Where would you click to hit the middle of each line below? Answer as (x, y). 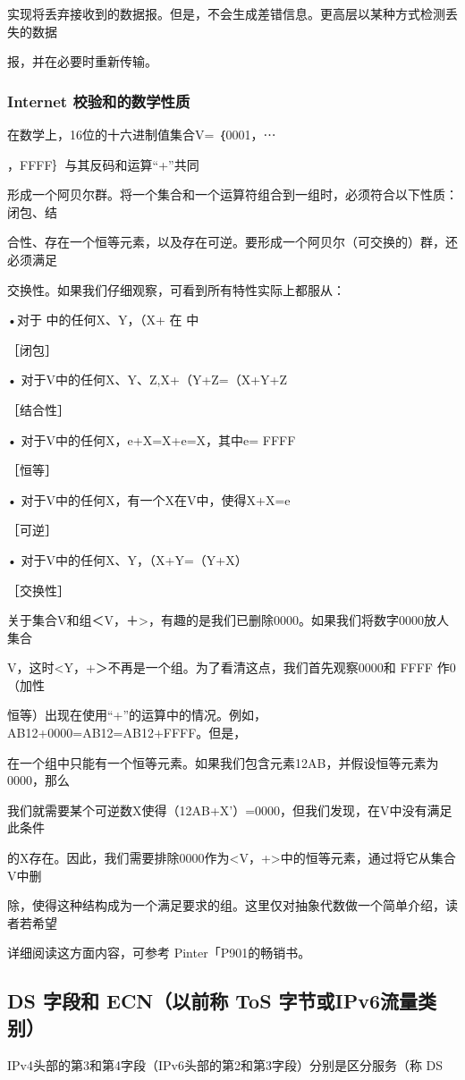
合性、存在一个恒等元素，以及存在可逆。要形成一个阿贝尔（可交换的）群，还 (232, 242)
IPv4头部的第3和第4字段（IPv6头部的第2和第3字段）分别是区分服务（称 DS (225, 1064)
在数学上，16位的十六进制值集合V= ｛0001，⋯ (142, 134)
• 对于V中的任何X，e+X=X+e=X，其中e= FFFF (152, 439)
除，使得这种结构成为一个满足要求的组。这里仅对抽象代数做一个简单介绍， (226, 905)
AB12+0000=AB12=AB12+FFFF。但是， (127, 733)
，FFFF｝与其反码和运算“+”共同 (103, 164)
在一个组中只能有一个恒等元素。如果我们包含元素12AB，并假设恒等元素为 (223, 762)
